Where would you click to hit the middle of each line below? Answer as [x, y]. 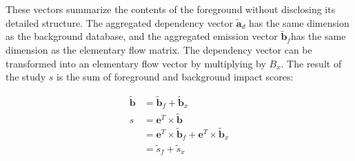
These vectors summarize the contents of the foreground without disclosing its [171, 9]
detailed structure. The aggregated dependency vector [120, 22]
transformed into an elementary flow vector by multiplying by [136, 63]
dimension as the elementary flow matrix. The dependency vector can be [159, 50]
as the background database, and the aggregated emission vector [142, 36]
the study [26, 77]
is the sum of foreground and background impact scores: [175, 77]
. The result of [311, 63]
